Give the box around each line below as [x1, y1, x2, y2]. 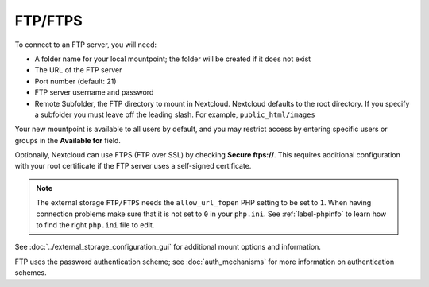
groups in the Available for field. [14, 135, 121, 145]
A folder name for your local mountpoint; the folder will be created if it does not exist [34, 54, 311, 64]
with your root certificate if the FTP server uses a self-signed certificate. [14, 161, 252, 171]
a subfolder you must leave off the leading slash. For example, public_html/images [34, 110, 315, 119]
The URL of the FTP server [34, 65, 122, 75]
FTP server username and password [34, 87, 154, 97]
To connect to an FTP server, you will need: [14, 40, 157, 49]
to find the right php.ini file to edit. [36, 220, 155, 230]
